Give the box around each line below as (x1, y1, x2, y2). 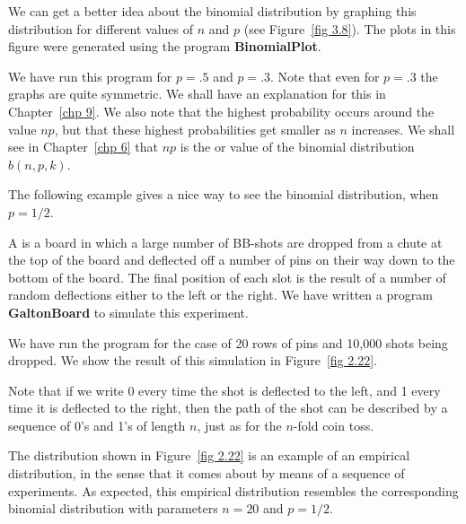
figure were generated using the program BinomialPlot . (8, 37, 321, 56)
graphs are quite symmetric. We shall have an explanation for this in (8, 84, 386, 103)
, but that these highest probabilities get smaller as (54, 119, 336, 138)
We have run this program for (8, 66, 172, 85)
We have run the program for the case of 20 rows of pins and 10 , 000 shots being (8, 333, 448, 352)
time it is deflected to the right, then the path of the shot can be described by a (8, 398, 448, 417)
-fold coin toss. (293, 415, 374, 434)
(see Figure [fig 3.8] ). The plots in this (243, 19, 456, 38)
